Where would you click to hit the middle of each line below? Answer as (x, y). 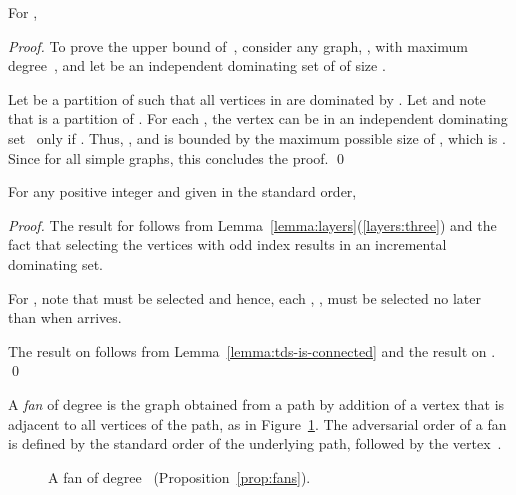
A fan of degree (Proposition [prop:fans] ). (179, 476)
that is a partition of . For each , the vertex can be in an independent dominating (258, 118)
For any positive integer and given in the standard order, (182, 191)
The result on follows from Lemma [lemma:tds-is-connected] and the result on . (252, 350)
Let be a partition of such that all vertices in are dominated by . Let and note (247, 98)
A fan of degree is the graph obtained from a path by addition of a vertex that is (256, 403)
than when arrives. (65, 317)
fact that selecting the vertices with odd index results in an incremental (227, 244)
